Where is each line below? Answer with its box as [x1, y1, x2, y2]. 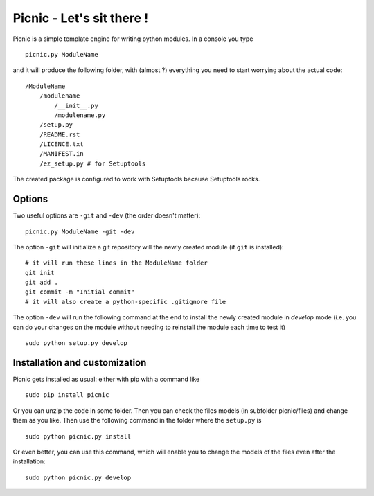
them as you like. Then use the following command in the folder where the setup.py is [12, 416, 262, 425]
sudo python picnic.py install [25, 432, 132, 440]
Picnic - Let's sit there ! [12, 10, 149, 26]
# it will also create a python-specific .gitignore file [25, 298, 226, 305]
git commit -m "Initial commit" [25, 288, 135, 296]
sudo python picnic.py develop [25, 473, 132, 481]
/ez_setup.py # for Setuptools [39, 159, 146, 168]
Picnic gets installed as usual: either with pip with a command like [12, 375, 200, 383]
